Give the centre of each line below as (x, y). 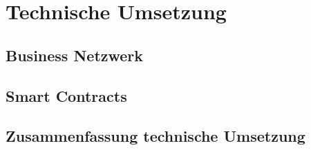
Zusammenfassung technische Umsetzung (155, 136)
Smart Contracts (66, 95)
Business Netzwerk (75, 55)
